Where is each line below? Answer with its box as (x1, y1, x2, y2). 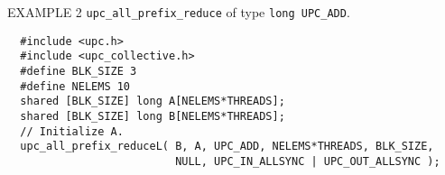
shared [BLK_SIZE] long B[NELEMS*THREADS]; (20, 109, 285, 123)
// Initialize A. (20, 124, 124, 138)
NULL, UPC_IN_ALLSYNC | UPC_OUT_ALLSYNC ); (175, 154, 440, 168)
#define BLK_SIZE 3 (20, 64, 137, 78)
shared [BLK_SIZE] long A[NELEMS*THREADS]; (20, 95, 285, 108)
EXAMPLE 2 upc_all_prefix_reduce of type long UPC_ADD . (7, 3, 350, 21)
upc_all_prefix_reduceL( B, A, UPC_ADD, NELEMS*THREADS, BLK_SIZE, (20, 140, 434, 153)
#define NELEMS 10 (20, 79, 131, 93)
